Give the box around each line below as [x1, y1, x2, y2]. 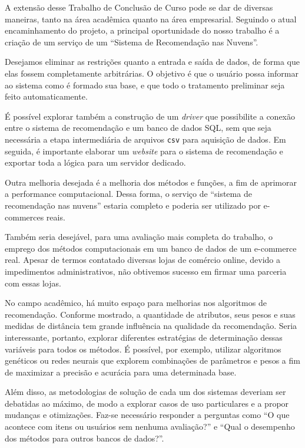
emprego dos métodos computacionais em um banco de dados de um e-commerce [5, 242, 297, 254]
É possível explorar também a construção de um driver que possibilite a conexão [5, 110, 295, 122]
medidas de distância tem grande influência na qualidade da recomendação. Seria [5, 319, 297, 332]
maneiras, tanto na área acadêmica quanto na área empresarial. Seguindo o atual [5, 12, 297, 25]
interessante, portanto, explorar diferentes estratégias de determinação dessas [5, 331, 283, 343]
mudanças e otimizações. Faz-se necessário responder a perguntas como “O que [5, 409, 290, 421]
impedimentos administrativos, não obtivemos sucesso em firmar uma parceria [5, 265, 287, 277]
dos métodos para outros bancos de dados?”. [5, 431, 164, 444]
